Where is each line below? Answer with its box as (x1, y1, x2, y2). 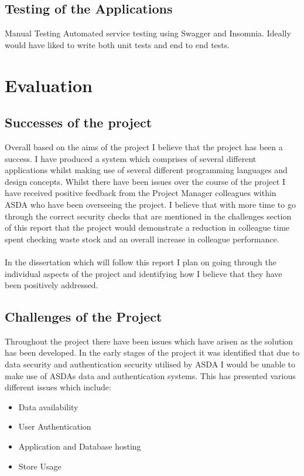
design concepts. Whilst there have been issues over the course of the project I (5, 175, 285, 187)
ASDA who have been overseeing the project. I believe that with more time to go (5, 198, 296, 210)
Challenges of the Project (5, 308, 162, 326)
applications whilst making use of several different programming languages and (5, 164, 288, 176)
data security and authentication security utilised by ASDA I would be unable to (5, 358, 295, 370)
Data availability (18, 400, 78, 413)
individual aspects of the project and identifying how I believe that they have (5, 267, 282, 279)
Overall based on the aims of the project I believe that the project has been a (5, 140, 283, 153)
